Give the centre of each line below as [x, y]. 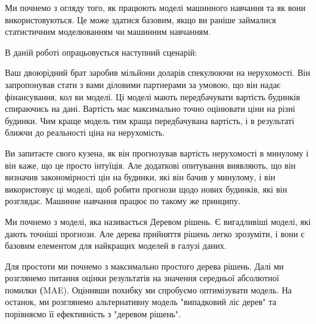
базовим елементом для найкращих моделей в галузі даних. [116, 245]
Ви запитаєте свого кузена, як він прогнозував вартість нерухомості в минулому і [157, 153]
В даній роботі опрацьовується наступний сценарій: [101, 52]
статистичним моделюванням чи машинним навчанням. [108, 31]
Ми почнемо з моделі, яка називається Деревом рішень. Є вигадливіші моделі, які [158, 221]
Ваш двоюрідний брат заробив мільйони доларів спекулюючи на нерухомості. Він [158, 72]
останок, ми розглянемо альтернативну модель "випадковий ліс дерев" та [141, 302]
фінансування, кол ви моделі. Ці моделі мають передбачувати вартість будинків [152, 96]
